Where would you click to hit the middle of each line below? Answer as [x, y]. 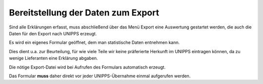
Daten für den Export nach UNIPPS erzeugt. [53, 33]
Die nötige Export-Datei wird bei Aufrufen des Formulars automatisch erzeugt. [87, 67]
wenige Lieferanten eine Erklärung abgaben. [54, 58]
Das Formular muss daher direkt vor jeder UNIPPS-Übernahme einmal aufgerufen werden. [100, 76]
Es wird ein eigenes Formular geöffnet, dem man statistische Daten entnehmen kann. [94, 42]
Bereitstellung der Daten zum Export [84, 13]
